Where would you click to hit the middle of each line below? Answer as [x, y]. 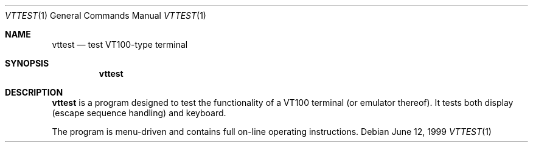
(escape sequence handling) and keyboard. [139, 113]
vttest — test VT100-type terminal [120, 44]
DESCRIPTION [34, 92]
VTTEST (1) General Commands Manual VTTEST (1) [106, 15]
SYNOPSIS [27, 63]
